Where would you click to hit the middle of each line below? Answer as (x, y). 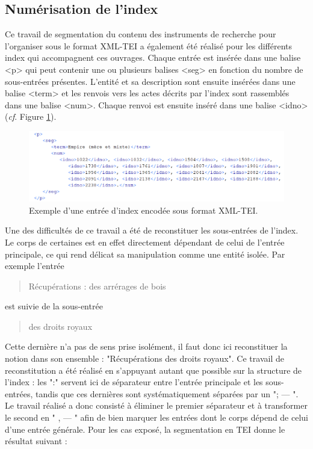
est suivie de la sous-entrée (54, 306)
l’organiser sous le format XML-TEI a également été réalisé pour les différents (149, 45)
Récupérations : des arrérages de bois (97, 286)
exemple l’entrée (35, 266)
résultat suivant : (36, 441)
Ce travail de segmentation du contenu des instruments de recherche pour (141, 34)
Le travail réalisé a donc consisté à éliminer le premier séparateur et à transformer (156, 405)
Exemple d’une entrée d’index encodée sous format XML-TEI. (144, 210)
